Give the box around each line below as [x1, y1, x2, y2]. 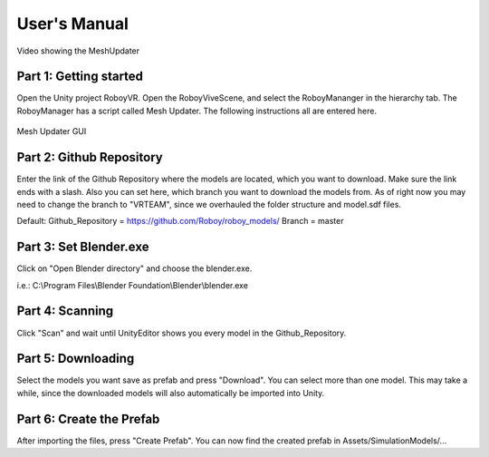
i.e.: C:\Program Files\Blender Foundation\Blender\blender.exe [16, 279, 249, 290]
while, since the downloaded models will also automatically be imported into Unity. [16, 387, 325, 398]
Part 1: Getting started [16, 69, 144, 84]
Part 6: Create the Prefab [16, 411, 160, 426]
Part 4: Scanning [16, 304, 114, 319]
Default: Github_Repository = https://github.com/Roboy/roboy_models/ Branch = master [16, 216, 344, 227]
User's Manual [16, 14, 129, 34]
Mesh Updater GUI [16, 126, 87, 137]
